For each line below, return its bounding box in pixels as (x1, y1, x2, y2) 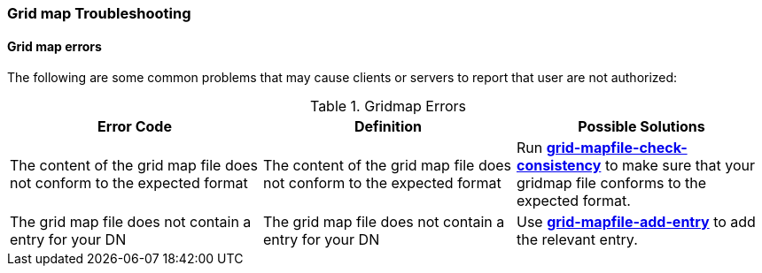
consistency (516, 156, 602, 175)
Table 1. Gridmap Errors (309, 97, 467, 116)
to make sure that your (604, 156, 755, 175)
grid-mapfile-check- (546, 139, 688, 157)
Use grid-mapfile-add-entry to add (516, 213, 756, 231)
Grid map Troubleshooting (7, 4, 191, 22)
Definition (354, 118, 423, 136)
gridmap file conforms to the (516, 174, 707, 193)
